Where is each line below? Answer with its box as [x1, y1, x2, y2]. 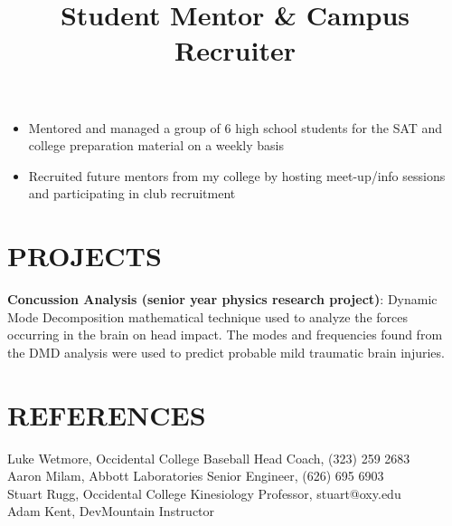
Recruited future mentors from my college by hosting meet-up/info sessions [28, 166, 446, 185]
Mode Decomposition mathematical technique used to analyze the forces [7, 307, 408, 326]
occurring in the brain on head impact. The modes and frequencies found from [7, 325, 443, 344]
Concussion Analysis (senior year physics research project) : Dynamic [7, 290, 438, 309]
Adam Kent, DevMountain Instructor [7, 502, 215, 521]
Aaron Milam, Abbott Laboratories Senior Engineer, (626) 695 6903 [7, 466, 384, 485]
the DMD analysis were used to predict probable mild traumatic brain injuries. [7, 342, 445, 361]
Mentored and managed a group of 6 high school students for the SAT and [28, 118, 443, 137]
